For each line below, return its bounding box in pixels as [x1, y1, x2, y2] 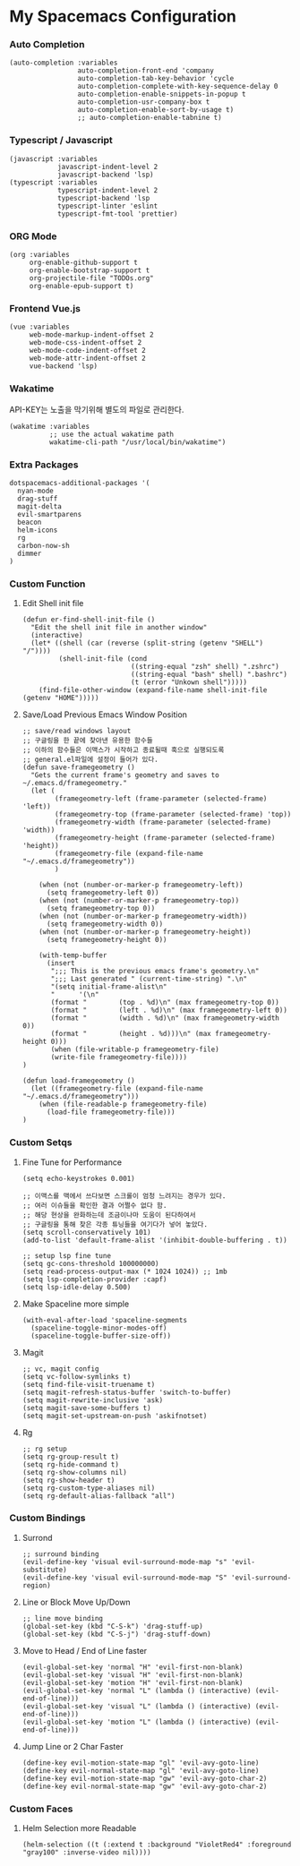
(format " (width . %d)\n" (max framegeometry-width [50, 1014, 279, 1023]
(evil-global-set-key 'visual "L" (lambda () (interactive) [21, 1701, 252, 1711]
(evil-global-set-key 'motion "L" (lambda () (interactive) [21, 1717, 252, 1726]
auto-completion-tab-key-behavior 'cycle [77, 74, 235, 83]
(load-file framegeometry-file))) [46, 1108, 176, 1117]
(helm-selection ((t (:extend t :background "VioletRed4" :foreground [21, 1840, 292, 1850]
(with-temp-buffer [39, 951, 107, 960]
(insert [46, 959, 75, 968]
